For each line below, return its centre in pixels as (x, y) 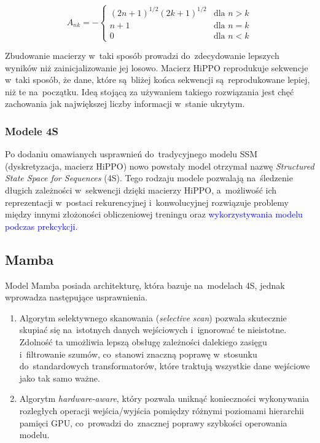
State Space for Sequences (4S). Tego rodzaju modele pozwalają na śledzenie (149, 178)
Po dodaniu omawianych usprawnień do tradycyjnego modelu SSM (131, 154)
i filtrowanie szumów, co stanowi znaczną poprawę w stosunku (138, 354)
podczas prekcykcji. (41, 226)
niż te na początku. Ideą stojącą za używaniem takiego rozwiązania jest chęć (150, 91)
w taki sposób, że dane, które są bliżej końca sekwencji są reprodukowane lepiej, (158, 80)
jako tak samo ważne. (60, 378)
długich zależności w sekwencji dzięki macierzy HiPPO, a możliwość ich (141, 190)
